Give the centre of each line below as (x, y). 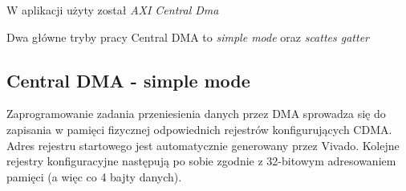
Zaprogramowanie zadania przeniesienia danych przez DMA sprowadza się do (196, 114)
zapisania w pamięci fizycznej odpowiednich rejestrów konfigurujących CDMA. (199, 129)
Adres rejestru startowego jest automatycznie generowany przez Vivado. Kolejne (203, 145)
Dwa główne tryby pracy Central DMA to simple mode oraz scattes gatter (188, 37)
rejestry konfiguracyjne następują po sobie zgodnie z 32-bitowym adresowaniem (201, 161)
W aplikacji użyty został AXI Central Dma (113, 10)
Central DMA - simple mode (128, 80)
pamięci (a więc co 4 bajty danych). (94, 176)
